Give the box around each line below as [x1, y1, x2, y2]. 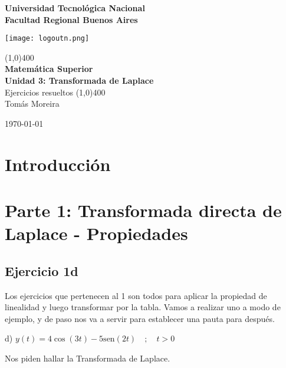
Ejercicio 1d [5, 261, 78, 280]
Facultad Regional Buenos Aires [5, 13, 138, 25]
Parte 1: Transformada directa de [5, 198, 282, 222]
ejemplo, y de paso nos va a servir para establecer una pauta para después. [5, 312, 275, 324]
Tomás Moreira [5, 97, 60, 110]
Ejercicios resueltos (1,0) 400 [5, 86, 106, 98]
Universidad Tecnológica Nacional [5, 2, 145, 14]
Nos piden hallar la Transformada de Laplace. [5, 351, 170, 364]
